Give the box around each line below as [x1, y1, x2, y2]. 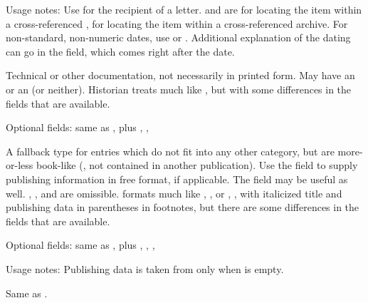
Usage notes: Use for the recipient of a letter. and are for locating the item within [6, 2, 362, 16]
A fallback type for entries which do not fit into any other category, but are [6, 143, 335, 158]
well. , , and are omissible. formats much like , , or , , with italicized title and [6, 185, 342, 200]
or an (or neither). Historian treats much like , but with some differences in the [6, 81, 352, 96]
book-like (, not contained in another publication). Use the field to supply [36, 158, 358, 173]
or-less [6, 158, 33, 173]
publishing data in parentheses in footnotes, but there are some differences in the [6, 200, 359, 215]
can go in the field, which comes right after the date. [6, 43, 235, 58]
